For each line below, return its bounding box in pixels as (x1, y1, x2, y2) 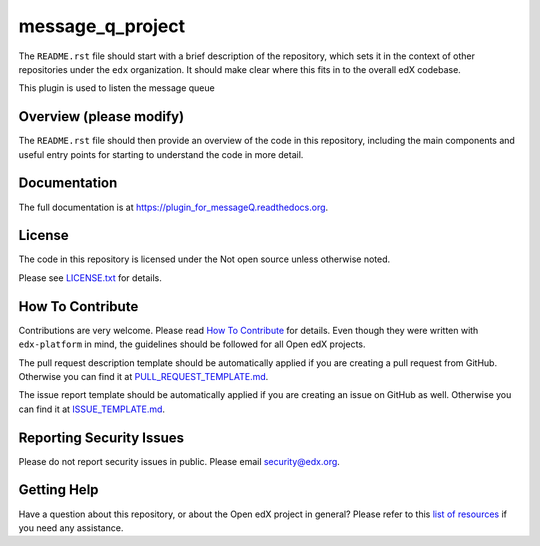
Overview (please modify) (18, 108, 185, 125)
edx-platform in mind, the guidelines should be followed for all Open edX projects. (18, 338, 366, 350)
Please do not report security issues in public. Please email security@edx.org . (18, 455, 340, 467)
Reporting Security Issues (18, 429, 185, 446)
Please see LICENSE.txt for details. (18, 271, 162, 284)
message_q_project (18, 15, 186, 37)
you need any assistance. (18, 521, 124, 534)
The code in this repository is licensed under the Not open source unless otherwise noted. (18, 253, 391, 265)
